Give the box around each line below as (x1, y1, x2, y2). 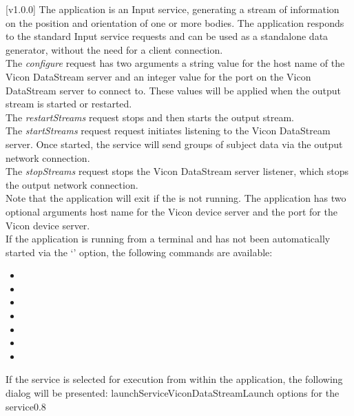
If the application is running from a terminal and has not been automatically (6, 231, 331, 246)
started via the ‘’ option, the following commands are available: (6, 245, 273, 259)
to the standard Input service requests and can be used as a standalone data (6, 29, 329, 43)
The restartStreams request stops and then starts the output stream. (6, 110, 295, 124)
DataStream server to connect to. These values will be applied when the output (6, 83, 342, 97)
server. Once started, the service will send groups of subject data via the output (6, 136, 343, 151)
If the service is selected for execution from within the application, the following (6, 372, 343, 386)
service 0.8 (6, 399, 46, 413)
